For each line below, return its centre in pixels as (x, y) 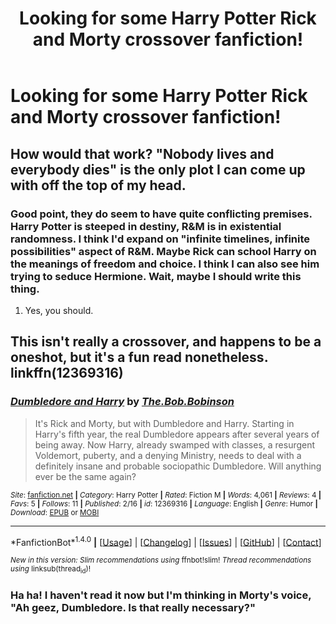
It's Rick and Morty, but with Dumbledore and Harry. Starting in (164, 423)
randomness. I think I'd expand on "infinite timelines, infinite (160, 239)
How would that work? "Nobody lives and (142, 153)
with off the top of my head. (98, 185)
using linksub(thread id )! (50, 570)
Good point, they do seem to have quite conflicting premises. (161, 214)
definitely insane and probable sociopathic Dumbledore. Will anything (178, 466)
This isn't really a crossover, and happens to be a (166, 342)
